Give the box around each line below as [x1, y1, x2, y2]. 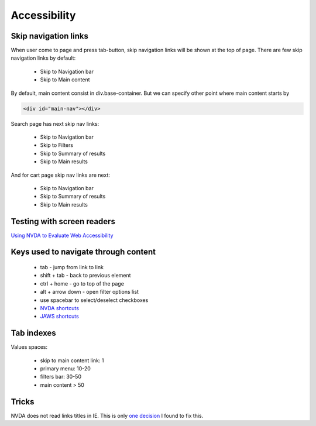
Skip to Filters [40, 142, 73, 149]
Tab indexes [11, 328, 57, 338]
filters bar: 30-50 [40, 373, 82, 380]
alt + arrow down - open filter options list [40, 288, 139, 296]
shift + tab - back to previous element [40, 272, 131, 279]
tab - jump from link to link [40, 264, 104, 271]
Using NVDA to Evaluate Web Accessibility [11, 232, 114, 239]
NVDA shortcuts [40, 304, 79, 311]
